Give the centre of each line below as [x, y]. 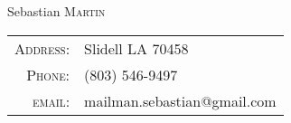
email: [51, 100]
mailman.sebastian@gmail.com [180, 100]
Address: [42, 48]
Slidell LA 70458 [136, 48]
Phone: [48, 74]
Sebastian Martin [56, 11]
